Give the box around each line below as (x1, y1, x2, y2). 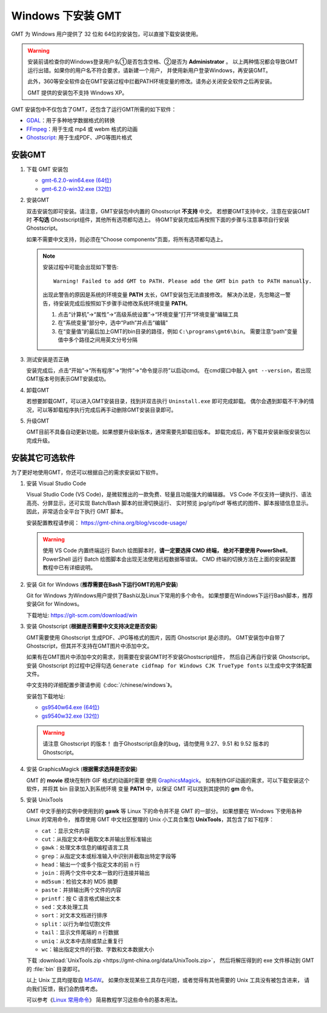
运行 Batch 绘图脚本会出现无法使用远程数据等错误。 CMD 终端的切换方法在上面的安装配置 (71, 555, 296, 563)
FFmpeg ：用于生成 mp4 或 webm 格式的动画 (26, 125, 138, 133)
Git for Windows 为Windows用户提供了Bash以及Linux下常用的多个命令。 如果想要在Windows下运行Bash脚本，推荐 (26, 592, 313, 599)
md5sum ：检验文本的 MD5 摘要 (41, 878, 118, 885)
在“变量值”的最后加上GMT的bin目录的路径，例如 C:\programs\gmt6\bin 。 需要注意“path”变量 (58, 327, 298, 335)
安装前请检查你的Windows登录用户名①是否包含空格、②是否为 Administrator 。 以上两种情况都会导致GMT (27, 58, 298, 65)
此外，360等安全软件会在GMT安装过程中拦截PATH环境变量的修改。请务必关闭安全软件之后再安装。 (27, 78, 276, 85)
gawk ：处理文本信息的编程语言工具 (41, 844, 129, 851)
